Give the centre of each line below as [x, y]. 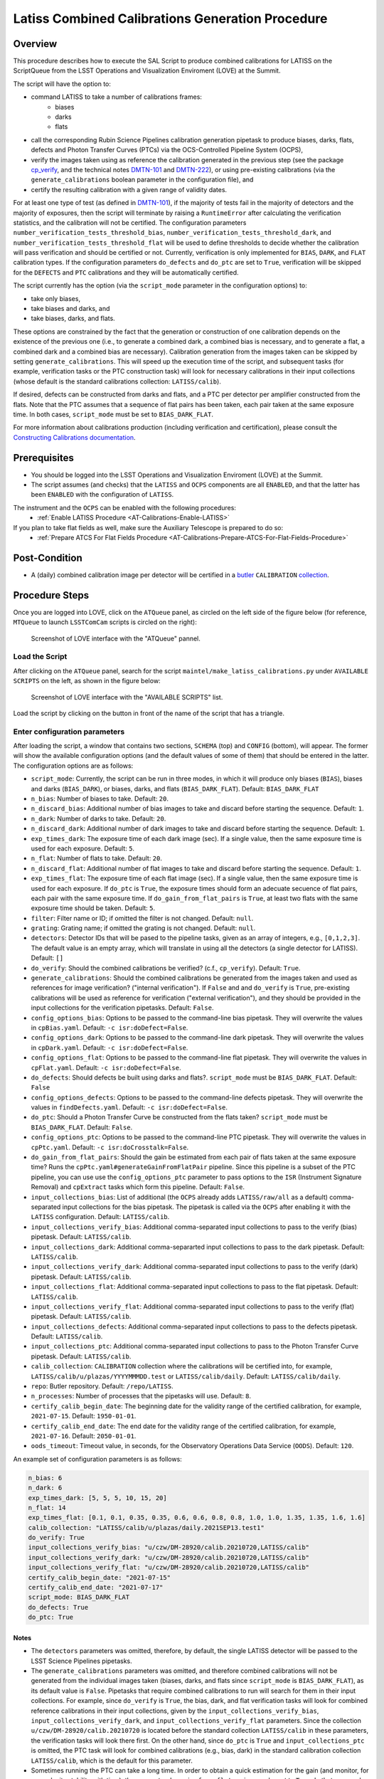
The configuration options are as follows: [73, 766]
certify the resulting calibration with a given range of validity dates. [129, 189]
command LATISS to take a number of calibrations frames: [117, 97]
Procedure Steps [51, 595]
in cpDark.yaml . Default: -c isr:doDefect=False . [110, 1047]
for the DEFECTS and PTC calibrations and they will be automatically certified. [126, 272]
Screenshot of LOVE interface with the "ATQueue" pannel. [116, 638]
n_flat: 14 [47, 1508]
